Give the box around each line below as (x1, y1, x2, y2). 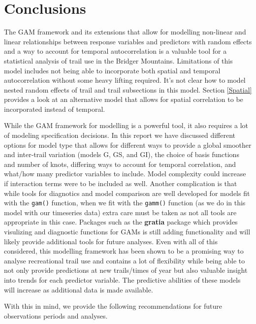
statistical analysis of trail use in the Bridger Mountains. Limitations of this (4, 55, 233, 65)
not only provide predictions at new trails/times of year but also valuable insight (4, 265, 248, 275)
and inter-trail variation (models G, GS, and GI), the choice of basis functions (4, 149, 239, 160)
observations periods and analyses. (4, 310, 108, 321)
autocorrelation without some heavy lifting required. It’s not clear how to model (4, 75, 246, 85)
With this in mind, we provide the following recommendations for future (4, 301, 222, 311)
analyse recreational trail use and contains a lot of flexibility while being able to (4, 255, 245, 265)
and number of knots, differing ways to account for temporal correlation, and (4, 159, 236, 169)
